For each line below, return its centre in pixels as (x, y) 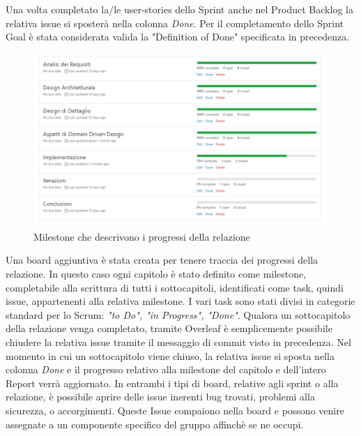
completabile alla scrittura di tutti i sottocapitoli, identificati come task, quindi (175, 287)
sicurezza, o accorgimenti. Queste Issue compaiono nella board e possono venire (175, 410)
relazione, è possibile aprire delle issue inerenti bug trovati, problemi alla (160, 397)
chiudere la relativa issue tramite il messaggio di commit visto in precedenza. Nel (178, 341)
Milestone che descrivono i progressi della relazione (142, 236)
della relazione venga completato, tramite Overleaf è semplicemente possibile (169, 328)
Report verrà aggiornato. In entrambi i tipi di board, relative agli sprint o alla (172, 383)
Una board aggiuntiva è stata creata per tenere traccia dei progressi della (162, 260)
